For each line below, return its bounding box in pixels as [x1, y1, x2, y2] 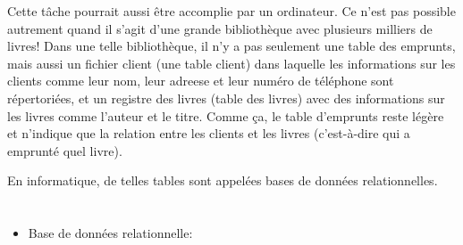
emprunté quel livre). [7, 141, 122, 159]
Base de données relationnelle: [28, 224, 193, 242]
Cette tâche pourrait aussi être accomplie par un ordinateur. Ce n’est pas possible [7, 2, 456, 20]
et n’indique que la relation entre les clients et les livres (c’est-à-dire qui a [7, 124, 410, 143]
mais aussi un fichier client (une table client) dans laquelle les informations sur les [7, 53, 456, 72]
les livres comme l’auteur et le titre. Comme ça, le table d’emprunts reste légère [7, 106, 444, 125]
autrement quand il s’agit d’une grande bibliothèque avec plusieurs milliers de [7, 19, 433, 37]
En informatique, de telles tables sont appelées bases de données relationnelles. [7, 171, 438, 190]
